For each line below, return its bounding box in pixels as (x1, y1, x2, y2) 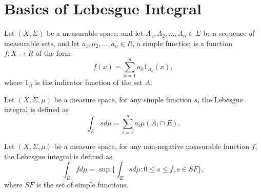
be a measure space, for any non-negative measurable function (54, 140, 249, 151)
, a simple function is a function (132, 37, 232, 48)
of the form (35, 48, 71, 58)
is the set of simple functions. (36, 179, 128, 189)
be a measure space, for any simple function (54, 94, 192, 104)
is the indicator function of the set (35, 77, 143, 88)
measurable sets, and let (4, 37, 80, 48)
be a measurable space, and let (46, 28, 143, 38)
